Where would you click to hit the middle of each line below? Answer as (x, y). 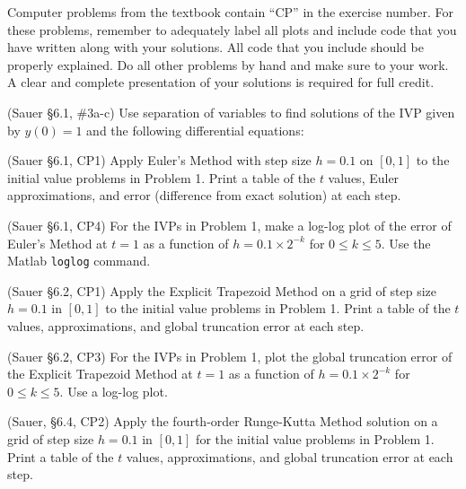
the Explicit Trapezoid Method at (100, 374)
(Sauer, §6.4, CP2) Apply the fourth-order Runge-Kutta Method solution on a (223, 421)
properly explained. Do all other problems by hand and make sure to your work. (228, 64)
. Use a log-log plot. (114, 391)
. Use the (406, 243)
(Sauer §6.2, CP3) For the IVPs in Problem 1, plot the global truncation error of (230, 356)
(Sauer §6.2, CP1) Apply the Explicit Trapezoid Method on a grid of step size (222, 290)
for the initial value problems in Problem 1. (315, 438)
